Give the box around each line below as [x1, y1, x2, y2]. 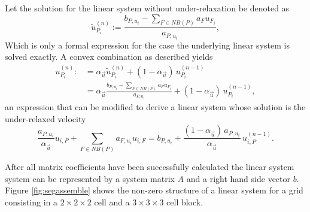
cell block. [166, 195, 203, 208]
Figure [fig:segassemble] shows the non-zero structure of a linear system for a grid [5, 184, 303, 196]
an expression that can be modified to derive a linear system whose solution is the [5, 101, 306, 113]
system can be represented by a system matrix [5, 172, 175, 184]
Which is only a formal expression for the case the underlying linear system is [5, 38, 290, 51]
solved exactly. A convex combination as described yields [5, 50, 213, 63]
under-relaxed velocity [5, 112, 86, 125]
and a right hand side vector [186, 172, 290, 184]
